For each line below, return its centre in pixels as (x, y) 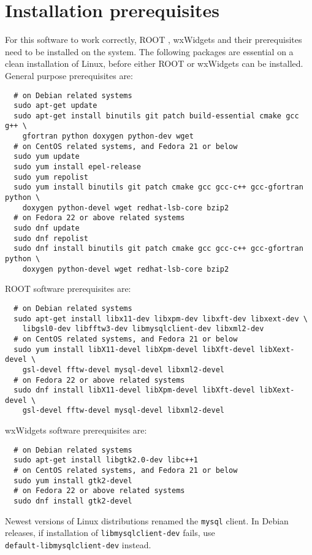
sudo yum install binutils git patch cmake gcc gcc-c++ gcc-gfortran (158, 187)
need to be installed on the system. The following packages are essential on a (149, 51)
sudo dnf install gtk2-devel (73, 501)
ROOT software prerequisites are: (68, 289)
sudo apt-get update (55, 106)
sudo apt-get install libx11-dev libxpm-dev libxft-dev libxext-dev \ (161, 319)
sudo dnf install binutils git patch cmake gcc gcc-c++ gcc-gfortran (158, 249)
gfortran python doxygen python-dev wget (108, 136)
